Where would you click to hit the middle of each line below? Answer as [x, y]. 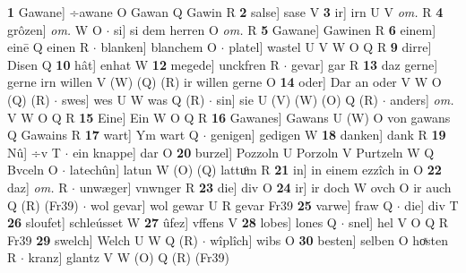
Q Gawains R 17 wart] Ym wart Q [103, 135]
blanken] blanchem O [159, 47]
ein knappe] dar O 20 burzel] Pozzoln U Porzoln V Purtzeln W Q [254, 152]
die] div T [431, 205]
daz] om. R [38, 187]
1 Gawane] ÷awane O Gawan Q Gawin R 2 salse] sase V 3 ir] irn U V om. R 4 [225, 12]
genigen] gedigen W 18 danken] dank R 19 [328, 135]
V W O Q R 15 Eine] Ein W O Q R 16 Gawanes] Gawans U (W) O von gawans [229, 117]
